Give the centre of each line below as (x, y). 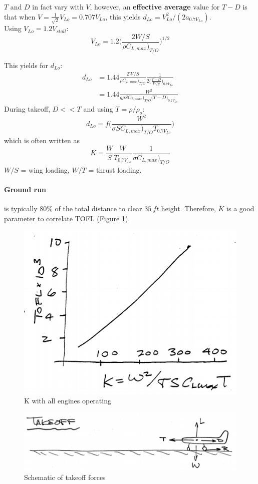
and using (98, 108)
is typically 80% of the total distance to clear (73, 208)
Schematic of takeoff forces (65, 477)
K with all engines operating (68, 401)
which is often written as (42, 140)
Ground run (25, 189)
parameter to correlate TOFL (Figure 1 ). (67, 218)
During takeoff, (27, 108)
